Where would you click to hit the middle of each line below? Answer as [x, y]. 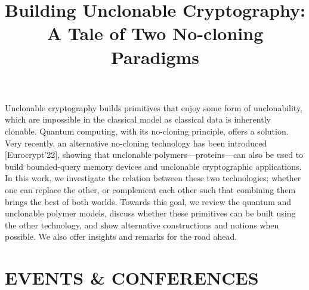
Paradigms [155, 57]
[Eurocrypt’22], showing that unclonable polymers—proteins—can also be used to [154, 155]
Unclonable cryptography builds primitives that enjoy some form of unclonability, [154, 107]
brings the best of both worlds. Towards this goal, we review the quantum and [148, 201]
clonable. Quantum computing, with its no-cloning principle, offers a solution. [147, 131]
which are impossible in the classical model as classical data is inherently [138, 119]
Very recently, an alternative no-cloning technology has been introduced [136, 143]
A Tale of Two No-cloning [155, 33]
